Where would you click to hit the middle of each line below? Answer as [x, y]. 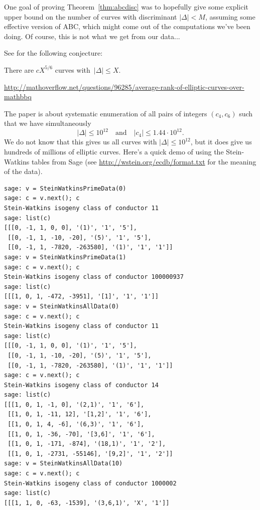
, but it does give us [221, 142]
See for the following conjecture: [53, 53]
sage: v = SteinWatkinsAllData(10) [63, 464]
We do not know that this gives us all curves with [81, 142]
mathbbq [18, 97]
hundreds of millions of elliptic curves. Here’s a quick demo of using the [114, 152]
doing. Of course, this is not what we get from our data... [92, 36]
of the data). [23, 171]
